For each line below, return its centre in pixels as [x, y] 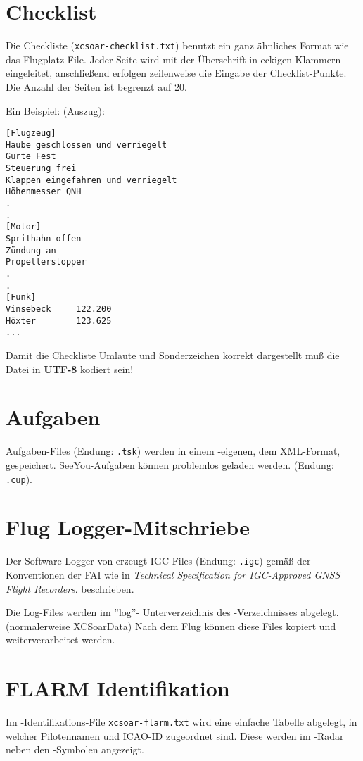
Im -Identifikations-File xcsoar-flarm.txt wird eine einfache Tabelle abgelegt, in [181, 722]
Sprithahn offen [44, 239]
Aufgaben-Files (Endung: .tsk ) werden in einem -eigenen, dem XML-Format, [173, 451]
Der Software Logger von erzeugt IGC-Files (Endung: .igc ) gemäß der [158, 561]
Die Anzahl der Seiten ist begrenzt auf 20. [96, 86]
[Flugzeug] [31, 133]
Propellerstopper [46, 262]
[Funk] [21, 297]
